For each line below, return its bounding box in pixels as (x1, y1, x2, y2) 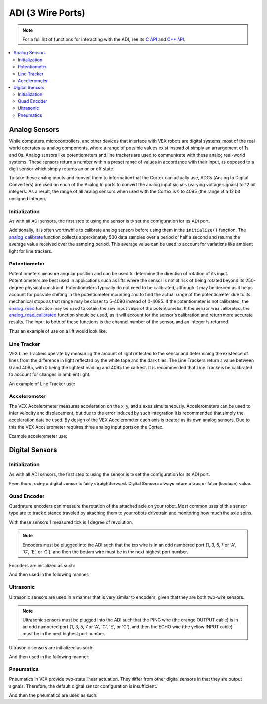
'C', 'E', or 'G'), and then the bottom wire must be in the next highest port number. (22, 549, 188, 555)
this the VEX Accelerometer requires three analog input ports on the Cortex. (9, 424, 164, 430)
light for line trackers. (9, 248, 53, 254)
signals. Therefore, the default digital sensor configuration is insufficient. (9, 683, 158, 689)
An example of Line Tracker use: (9, 381, 75, 387)
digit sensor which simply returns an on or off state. (9, 166, 115, 172)
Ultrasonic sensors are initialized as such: (9, 644, 94, 650)
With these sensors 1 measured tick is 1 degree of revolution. (9, 519, 133, 525)
